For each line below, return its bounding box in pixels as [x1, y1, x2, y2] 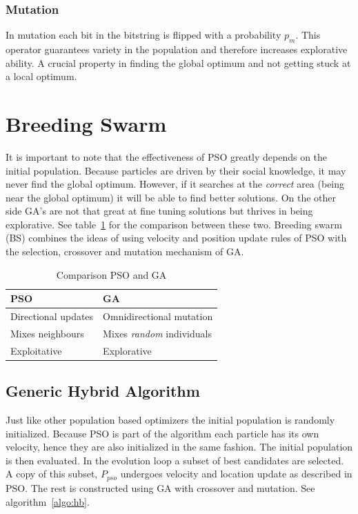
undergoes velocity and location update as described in [120, 466, 352, 481]
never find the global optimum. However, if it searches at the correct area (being [6, 177, 345, 191]
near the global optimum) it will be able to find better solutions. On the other [6, 190, 337, 204]
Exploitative [10, 343, 62, 357]
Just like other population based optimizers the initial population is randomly [6, 413, 335, 427]
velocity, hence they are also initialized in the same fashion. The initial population [6, 439, 353, 454]
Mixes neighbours [10, 326, 84, 340]
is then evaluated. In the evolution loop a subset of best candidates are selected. [6, 453, 344, 467]
